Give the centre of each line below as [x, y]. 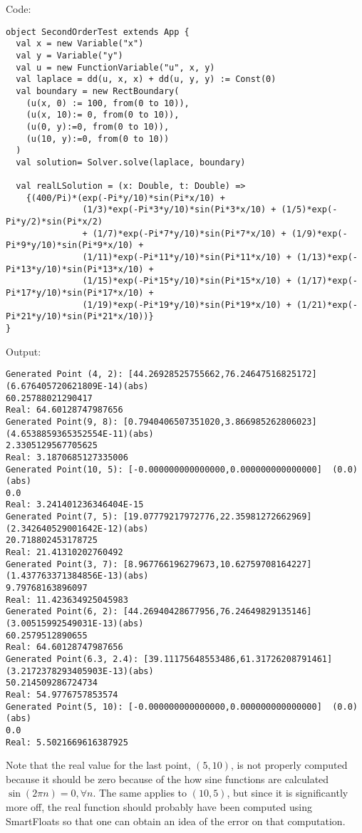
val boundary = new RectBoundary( [98, 91]
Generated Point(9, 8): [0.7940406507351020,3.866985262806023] [161, 421]
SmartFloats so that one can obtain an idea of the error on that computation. [176, 821]
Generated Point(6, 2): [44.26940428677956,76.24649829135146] [159, 612]
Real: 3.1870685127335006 [67, 457]
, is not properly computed [289, 765]
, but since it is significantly [288, 793]
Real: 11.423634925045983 [67, 600]
